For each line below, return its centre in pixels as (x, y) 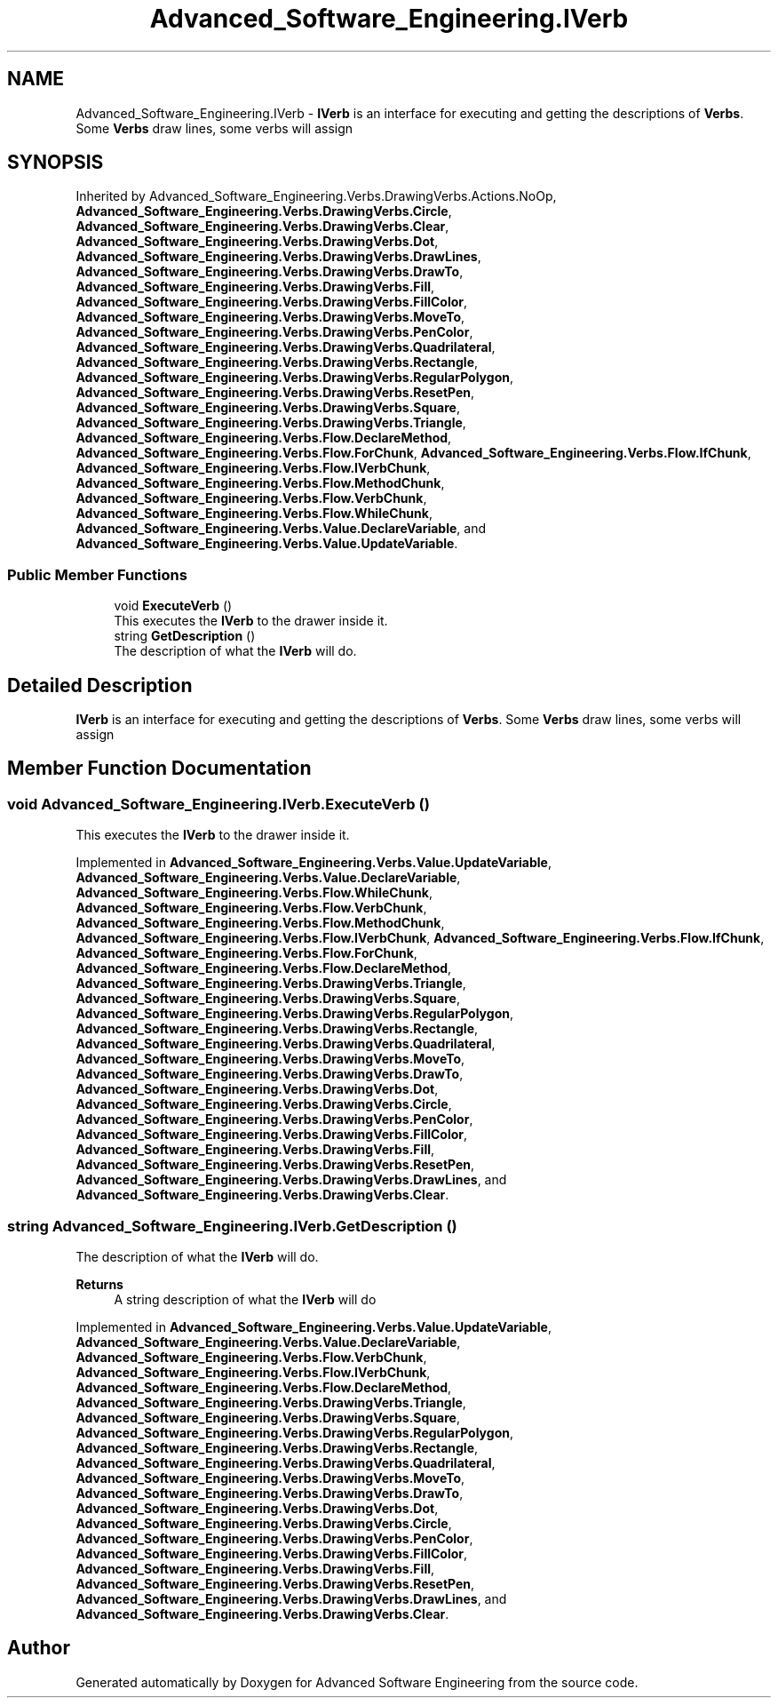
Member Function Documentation (159, 769)
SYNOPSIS (56, 163)
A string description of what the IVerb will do (245, 1299)
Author (39, 1648)
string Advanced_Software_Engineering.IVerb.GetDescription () (232, 1226)
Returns (99, 1284)
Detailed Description (100, 685)
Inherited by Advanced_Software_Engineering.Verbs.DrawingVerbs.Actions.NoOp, (316, 196)
